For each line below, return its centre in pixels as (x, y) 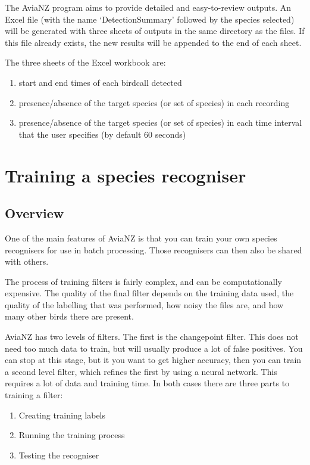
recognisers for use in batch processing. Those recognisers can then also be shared (154, 249)
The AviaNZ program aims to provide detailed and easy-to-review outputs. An (148, 7)
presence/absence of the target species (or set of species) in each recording (154, 102)
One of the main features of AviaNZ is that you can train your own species (141, 238)
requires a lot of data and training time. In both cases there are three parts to (147, 383)
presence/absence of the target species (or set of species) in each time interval (160, 123)
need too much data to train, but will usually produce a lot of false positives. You (154, 348)
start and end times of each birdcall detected (100, 82)
